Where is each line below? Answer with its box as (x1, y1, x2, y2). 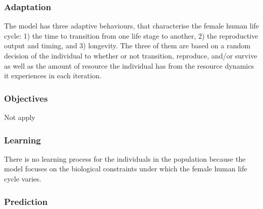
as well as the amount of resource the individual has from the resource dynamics (4, 60, 254, 71)
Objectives (4, 92, 48, 104)
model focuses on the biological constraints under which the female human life (4, 163, 247, 174)
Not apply (4, 112, 36, 122)
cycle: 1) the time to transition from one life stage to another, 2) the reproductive (4, 30, 258, 41)
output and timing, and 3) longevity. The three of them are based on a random (4, 40, 251, 51)
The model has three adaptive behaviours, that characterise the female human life (4, 20, 259, 31)
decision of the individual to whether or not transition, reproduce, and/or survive (4, 50, 257, 61)
